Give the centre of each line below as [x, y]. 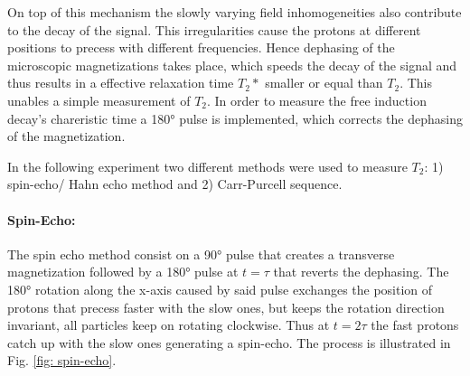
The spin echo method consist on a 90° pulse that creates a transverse [201, 254]
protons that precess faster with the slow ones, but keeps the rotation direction [226, 307]
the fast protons [415, 325]
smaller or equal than [324, 83]
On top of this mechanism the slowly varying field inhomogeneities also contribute [235, 12]
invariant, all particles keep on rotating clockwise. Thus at [169, 325]
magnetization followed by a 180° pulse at [123, 272]
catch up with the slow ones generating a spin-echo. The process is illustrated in [229, 342]
